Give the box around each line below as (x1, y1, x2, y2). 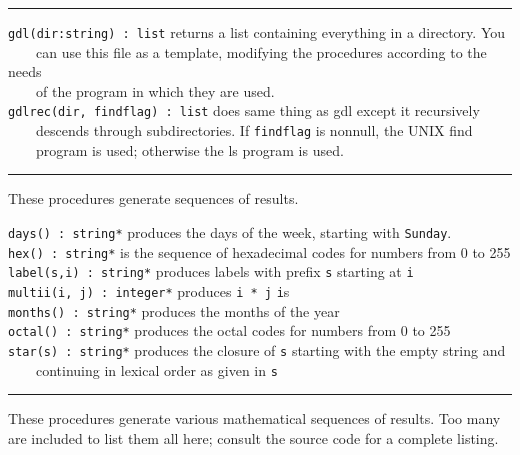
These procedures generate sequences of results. (8, 188, 299, 209)
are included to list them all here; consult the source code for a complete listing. (8, 427, 499, 448)
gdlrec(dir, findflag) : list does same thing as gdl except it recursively (8, 100, 480, 121)
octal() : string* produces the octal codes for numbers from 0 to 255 (8, 320, 451, 341)
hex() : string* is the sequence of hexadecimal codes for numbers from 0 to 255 (8, 241, 511, 262)
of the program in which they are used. (35, 80, 275, 101)
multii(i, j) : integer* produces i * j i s (8, 280, 290, 301)
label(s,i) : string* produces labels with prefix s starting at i (8, 261, 414, 282)
